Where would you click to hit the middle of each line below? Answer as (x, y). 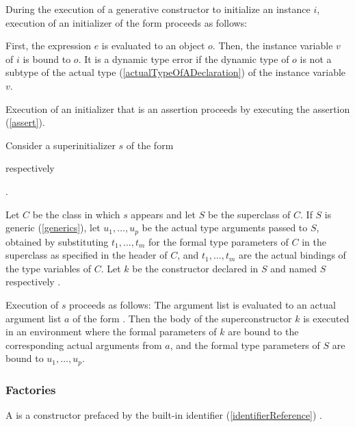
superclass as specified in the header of (87, 255)
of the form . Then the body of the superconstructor (182, 318)
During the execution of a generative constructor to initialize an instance (158, 9)
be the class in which (76, 214)
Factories (31, 389)
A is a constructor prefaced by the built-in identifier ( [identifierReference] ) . (164, 415)
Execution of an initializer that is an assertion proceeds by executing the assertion (178, 108)
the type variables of (48, 268)
